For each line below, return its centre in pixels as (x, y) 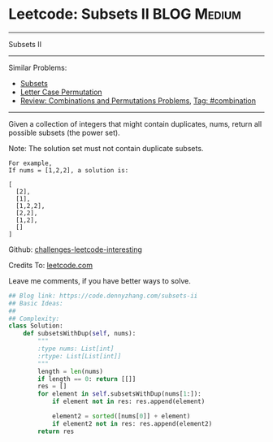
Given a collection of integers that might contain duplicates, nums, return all (135, 123)
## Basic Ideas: (36, 303)
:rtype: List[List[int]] (80, 356)
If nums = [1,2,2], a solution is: (69, 170)
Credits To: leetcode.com (51, 265)
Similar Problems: (38, 67)
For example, (30, 163)
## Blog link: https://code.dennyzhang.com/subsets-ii (103, 296)
